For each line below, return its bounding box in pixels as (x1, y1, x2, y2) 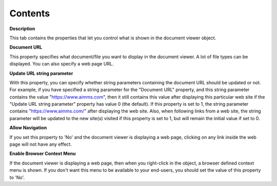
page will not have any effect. (9, 141, 72, 148)
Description (9, 26, 35, 32)
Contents (9, 8, 50, 19)
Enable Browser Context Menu (9, 151, 76, 157)
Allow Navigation (9, 125, 47, 131)
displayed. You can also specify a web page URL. (9, 61, 114, 67)
